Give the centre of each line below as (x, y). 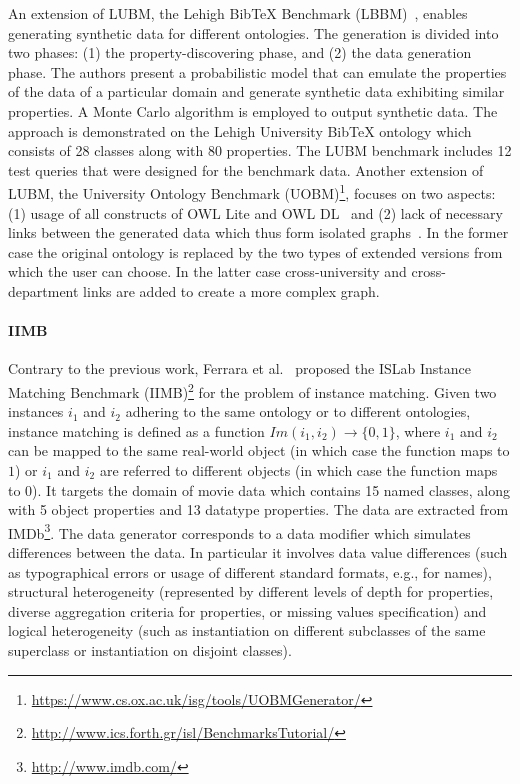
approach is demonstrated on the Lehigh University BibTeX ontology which (240, 130)
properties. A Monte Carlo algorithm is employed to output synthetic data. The (253, 110)
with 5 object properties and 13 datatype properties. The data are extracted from (258, 509)
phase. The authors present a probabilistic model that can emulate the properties (257, 71)
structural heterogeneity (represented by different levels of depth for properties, (251, 591)
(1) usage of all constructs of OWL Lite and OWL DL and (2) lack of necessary (255, 212)
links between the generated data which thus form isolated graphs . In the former (258, 232)
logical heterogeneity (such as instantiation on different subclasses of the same (247, 630)
